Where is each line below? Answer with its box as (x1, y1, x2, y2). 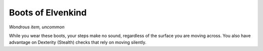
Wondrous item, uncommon (9, 24, 65, 30)
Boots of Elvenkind (9, 7, 87, 18)
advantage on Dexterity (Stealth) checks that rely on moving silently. (9, 39, 147, 45)
